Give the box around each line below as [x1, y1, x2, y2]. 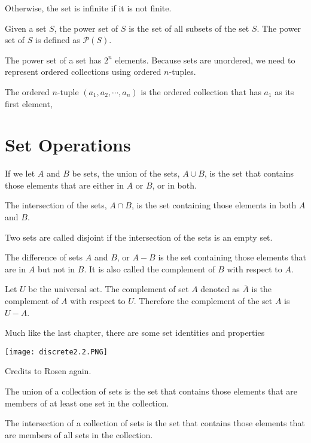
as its [275, 85, 294, 98]
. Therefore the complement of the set [133, 295, 273, 307]
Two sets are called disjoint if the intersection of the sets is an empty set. [5, 230, 273, 243]
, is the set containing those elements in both [131, 199, 297, 211]
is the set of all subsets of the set [129, 22, 249, 34]
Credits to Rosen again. [5, 365, 92, 377]
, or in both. [152, 178, 197, 191]
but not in [37, 262, 75, 275]
